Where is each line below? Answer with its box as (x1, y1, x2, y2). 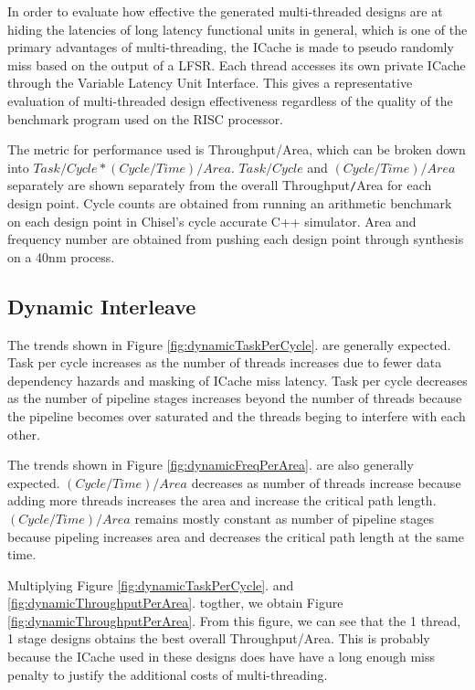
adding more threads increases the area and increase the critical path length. (7, 491, 437, 510)
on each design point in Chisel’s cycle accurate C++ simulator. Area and (7, 211, 417, 230)
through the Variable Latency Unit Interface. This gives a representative (7, 73, 413, 92)
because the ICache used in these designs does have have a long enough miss (7, 647, 435, 666)
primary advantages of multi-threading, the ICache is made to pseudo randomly (7, 37, 454, 57)
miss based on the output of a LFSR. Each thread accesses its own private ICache (7, 55, 466, 74)
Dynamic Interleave (7, 292, 196, 320)
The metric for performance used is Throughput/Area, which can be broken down (7, 140, 466, 159)
